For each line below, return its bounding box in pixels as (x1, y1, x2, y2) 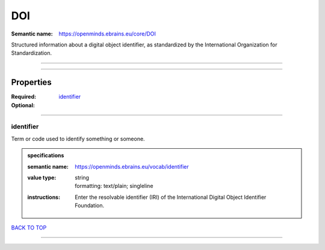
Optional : (11, 101, 36, 108)
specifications (27, 152, 64, 159)
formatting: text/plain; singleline (75, 183, 153, 190)
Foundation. (75, 202, 105, 209)
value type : (27, 173, 57, 181)
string (75, 173, 90, 181)
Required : (11, 93, 36, 101)
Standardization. (11, 49, 52, 57)
